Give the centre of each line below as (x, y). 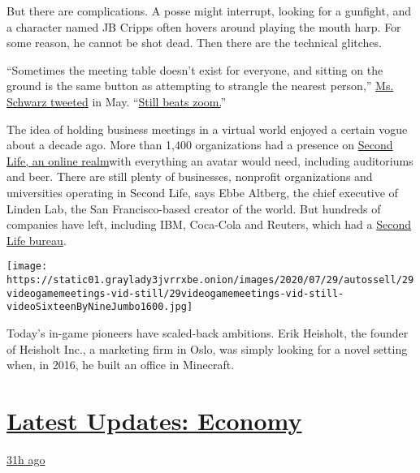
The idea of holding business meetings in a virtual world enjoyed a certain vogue (207, 129)
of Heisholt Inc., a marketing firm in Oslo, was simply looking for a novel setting (207, 348)
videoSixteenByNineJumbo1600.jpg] (100, 307)
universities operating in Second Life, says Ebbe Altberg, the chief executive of (202, 192)
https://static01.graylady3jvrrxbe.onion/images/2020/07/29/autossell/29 (210, 279)
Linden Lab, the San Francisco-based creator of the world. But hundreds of (194, 208)
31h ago (26, 459)
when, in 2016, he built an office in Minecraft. (121, 365)
